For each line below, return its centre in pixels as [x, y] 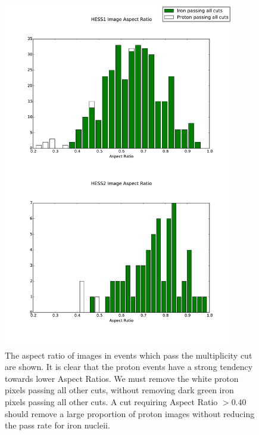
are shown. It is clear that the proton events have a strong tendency [129, 367]
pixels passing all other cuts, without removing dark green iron [119, 390]
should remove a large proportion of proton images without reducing [130, 413]
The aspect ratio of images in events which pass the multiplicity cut [129, 355]
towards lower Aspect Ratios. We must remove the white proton [122, 378]
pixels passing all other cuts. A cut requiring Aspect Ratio [111, 401]
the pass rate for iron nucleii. [57, 425]
